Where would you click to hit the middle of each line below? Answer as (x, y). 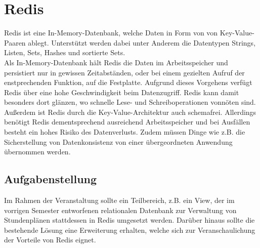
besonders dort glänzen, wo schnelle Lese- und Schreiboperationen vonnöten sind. (130, 102)
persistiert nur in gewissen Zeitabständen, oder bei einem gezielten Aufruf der (124, 72)
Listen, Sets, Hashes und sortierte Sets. (65, 52)
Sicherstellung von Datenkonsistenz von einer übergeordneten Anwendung (118, 141)
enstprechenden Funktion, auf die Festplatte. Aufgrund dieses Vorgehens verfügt (128, 82)
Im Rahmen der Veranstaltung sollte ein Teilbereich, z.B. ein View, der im (119, 200)
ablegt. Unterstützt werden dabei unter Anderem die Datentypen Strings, (142, 42)
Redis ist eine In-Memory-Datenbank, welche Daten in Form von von (111, 33)
